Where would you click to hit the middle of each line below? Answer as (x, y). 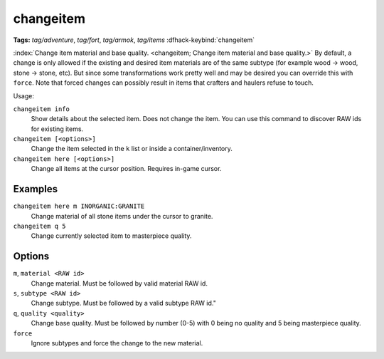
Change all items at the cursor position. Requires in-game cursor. (126, 169)
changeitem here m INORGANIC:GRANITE (79, 206)
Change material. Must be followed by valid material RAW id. (119, 283)
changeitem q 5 (40, 226)
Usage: (24, 95)
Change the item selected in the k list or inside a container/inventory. (132, 149)
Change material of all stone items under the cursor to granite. (122, 216)
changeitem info (42, 109)
